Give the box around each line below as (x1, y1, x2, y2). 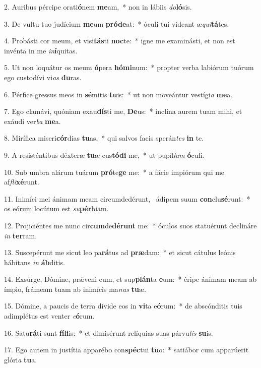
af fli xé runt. (4, 176, 39, 187)
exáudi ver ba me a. (4, 115, 61, 126)
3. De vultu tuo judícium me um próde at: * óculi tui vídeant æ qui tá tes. (4, 18, 229, 29)
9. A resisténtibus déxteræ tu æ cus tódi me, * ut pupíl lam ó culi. (4, 149, 205, 160)
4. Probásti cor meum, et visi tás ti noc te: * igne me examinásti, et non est (4, 35, 235, 46)
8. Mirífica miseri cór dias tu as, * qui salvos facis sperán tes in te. (4, 133, 204, 143)
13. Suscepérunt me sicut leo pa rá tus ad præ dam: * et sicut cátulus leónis (4, 247, 236, 258)
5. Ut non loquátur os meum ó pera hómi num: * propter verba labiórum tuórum (4, 62, 254, 73)
